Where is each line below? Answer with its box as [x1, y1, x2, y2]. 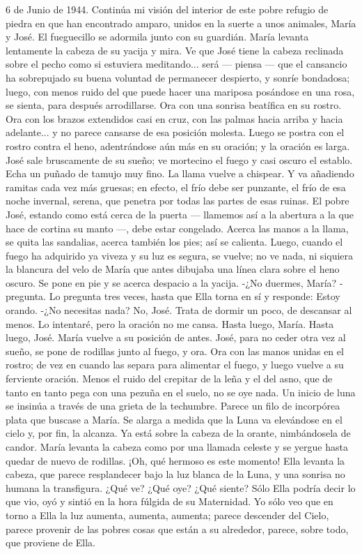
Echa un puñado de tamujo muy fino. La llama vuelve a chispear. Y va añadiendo [6, 166, 354, 181]
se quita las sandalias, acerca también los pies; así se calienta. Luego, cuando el [6, 234, 343, 249]
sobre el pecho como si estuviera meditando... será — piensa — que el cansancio [6, 57, 347, 71]
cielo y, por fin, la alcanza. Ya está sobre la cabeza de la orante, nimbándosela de [6, 426, 351, 440]
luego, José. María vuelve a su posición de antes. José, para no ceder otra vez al [6, 330, 346, 345]
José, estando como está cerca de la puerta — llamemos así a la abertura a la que [6, 207, 354, 221]
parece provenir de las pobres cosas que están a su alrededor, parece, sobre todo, [6, 521, 349, 536]
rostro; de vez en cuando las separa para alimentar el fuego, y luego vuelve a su [6, 357, 344, 372]
